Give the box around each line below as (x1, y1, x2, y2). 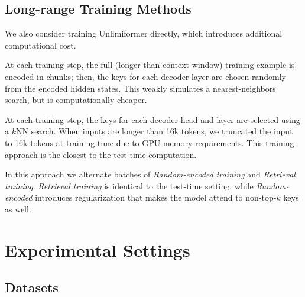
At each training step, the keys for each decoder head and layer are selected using (5, 113, 300, 125)
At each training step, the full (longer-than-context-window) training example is (5, 59, 295, 71)
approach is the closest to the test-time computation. (5, 148, 197, 160)
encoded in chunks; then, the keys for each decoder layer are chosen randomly (5, 70, 287, 82)
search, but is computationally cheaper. (5, 93, 147, 106)
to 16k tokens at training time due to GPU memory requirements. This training (5, 136, 294, 148)
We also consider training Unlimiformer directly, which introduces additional (5, 27, 283, 40)
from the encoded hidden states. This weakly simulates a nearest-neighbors (5, 82, 276, 94)
